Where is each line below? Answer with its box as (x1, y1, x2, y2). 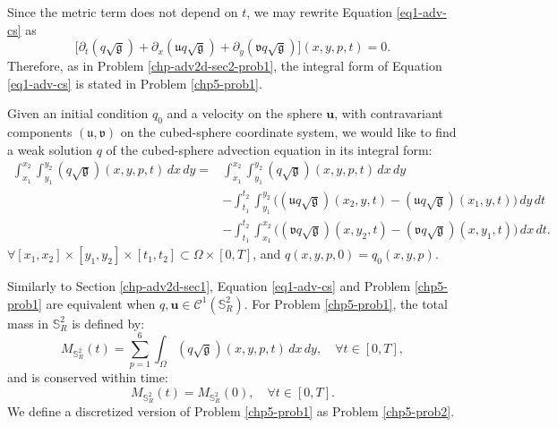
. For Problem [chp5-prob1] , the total (244, 294, 448, 312)
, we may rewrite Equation (246, 3, 393, 21)
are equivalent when (46, 294, 156, 312)
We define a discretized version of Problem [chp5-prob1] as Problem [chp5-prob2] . (7, 402, 455, 421)
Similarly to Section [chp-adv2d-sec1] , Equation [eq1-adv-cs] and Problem (7, 277, 411, 295)
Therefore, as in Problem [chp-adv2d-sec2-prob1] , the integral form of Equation (7, 56, 442, 75)
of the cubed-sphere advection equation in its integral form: (106, 140, 433, 158)
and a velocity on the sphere (167, 104, 322, 123)
